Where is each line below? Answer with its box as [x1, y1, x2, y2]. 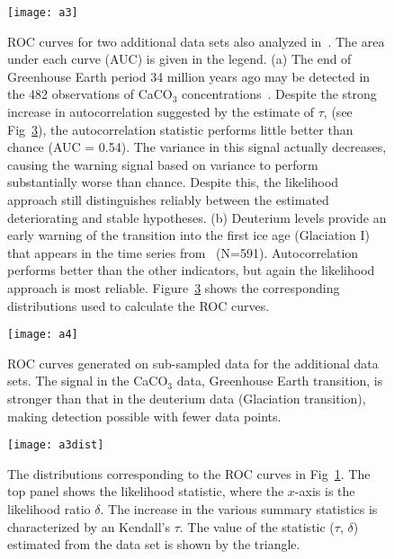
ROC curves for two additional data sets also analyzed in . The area [7, 31, 385, 50]
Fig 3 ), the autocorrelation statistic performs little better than [7, 120, 354, 138]
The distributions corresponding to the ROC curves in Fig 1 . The [7, 464, 371, 483]
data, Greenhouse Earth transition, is [176, 371, 383, 390]
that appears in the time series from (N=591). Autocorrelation [7, 243, 359, 262]
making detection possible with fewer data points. [7, 406, 282, 425]
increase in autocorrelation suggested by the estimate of [7, 102, 315, 121]
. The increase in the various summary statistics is [100, 500, 378, 519]
